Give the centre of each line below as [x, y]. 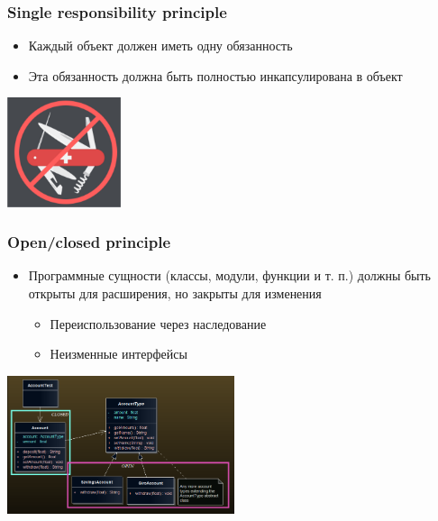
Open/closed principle [89, 242]
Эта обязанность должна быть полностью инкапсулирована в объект [215, 75]
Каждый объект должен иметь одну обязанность [160, 46]
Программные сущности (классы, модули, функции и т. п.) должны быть [229, 275]
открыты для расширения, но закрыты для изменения [175, 292]
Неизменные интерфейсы [119, 354]
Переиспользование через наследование [158, 323]
